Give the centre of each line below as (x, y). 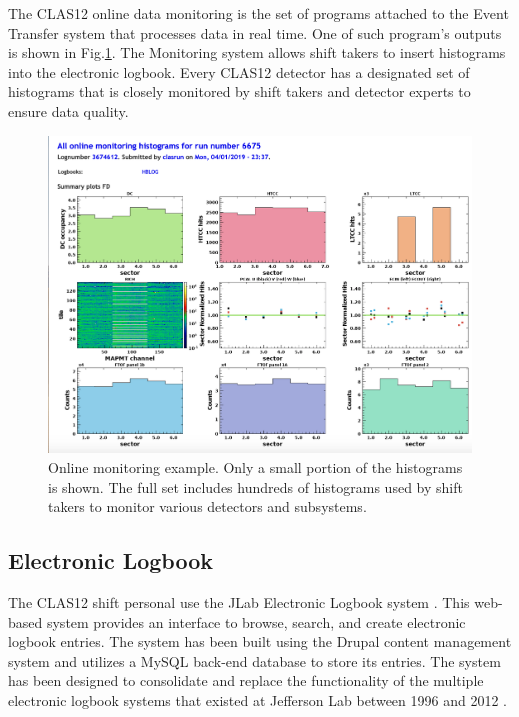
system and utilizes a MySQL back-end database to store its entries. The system (254, 660)
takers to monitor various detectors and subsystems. (207, 506)
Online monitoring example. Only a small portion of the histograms (255, 467)
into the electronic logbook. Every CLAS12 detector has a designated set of (239, 71)
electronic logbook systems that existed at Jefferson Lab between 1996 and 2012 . (257, 700)
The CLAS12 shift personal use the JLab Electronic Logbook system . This (239, 602)
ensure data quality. (68, 110)
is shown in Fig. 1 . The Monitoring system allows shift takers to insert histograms (257, 52)
